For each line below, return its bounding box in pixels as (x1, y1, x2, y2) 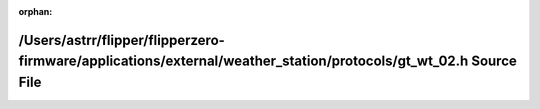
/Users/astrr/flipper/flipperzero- (18, 31, 225, 49)
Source (471, 53, 517, 70)
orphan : (18, 6, 53, 17)
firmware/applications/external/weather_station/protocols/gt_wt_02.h (18, 53, 469, 70)
